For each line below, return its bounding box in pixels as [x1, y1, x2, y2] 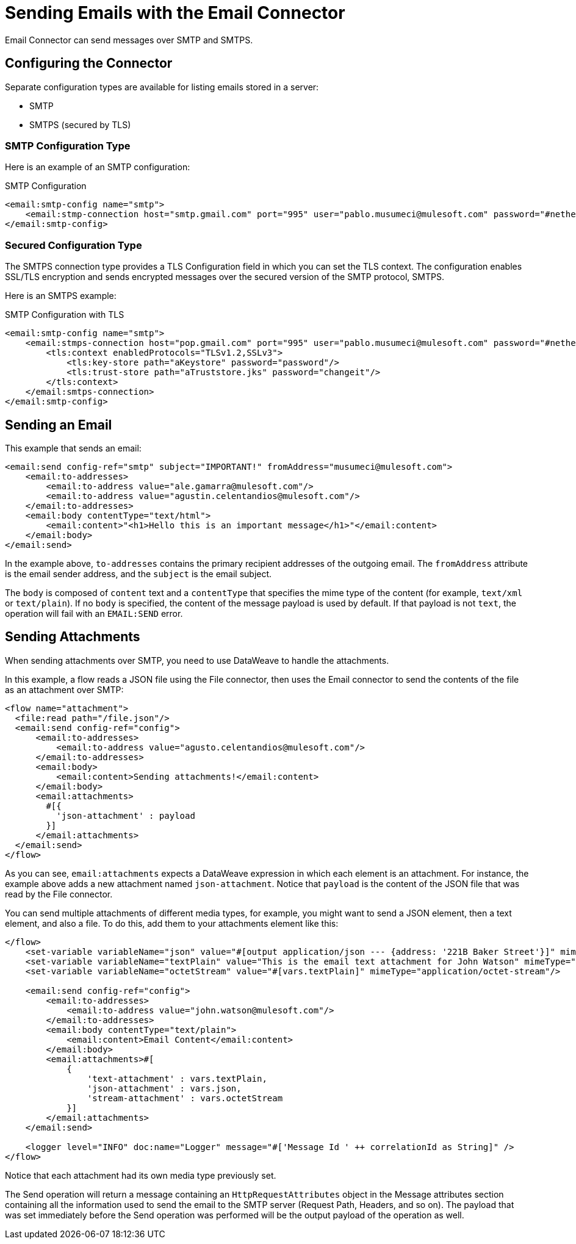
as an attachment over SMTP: [5, 684, 124, 695]
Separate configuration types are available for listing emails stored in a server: [5, 81, 319, 92]
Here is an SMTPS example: [5, 290, 117, 301]
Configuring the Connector [5, 56, 173, 71]
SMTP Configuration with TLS [5, 309, 124, 320]
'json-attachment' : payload [56, 810, 195, 821]
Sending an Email [5, 417, 112, 433]
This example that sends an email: [5, 442, 142, 453]
